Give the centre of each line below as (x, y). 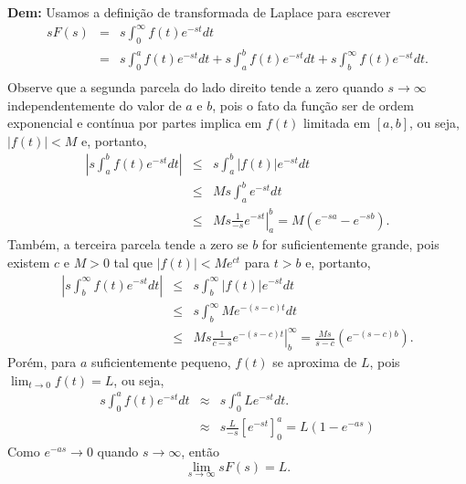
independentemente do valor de (95, 105)
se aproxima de (315, 362)
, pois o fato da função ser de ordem (313, 105)
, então (200, 452)
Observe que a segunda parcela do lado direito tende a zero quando (196, 87)
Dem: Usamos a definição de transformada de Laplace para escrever (199, 12)
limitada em (337, 123)
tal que (133, 262)
